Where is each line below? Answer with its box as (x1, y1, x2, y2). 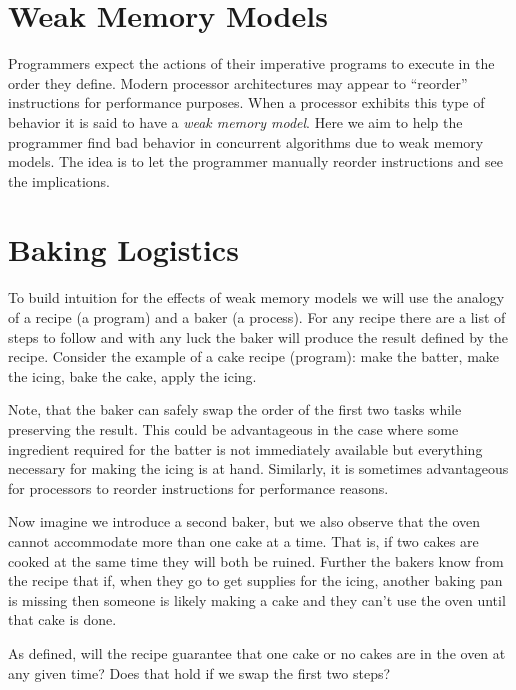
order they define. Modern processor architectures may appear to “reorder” (8, 72, 468, 93)
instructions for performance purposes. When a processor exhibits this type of (8, 92, 485, 113)
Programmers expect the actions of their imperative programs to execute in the (8, 53, 495, 74)
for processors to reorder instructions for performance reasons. (8, 477, 389, 498)
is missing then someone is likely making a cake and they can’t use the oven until (8, 589, 506, 610)
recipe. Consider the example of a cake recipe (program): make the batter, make (8, 346, 500, 367)
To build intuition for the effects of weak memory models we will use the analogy (8, 287, 505, 308)
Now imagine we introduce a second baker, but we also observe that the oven (8, 511, 481, 532)
